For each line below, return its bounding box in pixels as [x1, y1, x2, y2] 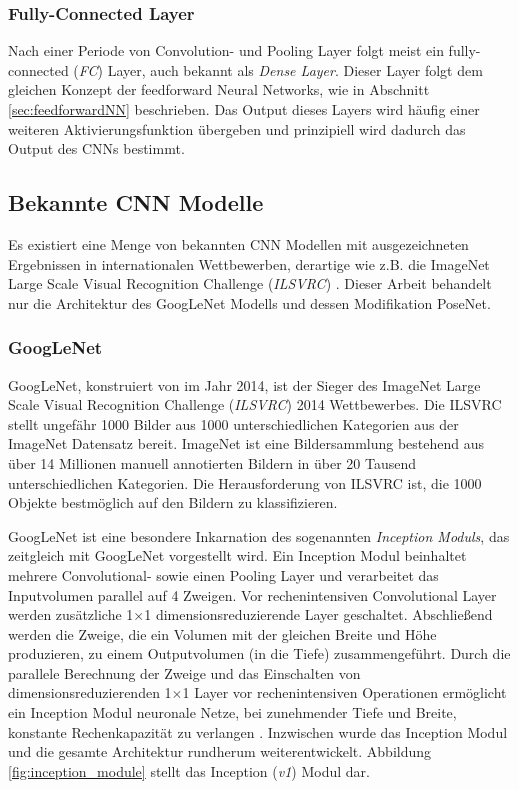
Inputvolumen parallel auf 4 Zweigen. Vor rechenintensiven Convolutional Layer [8, 584, 497, 605]
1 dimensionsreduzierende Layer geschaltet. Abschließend [144, 604, 493, 625]
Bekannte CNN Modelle [8, 187, 264, 218]
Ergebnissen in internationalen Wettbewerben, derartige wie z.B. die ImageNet [8, 253, 490, 274]
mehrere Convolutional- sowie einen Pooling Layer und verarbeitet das [8, 564, 439, 585]
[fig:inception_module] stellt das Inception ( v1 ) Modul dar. [8, 760, 370, 781]
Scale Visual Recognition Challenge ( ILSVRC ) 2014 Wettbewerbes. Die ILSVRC [8, 394, 502, 415]
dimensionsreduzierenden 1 [8, 682, 172, 703]
